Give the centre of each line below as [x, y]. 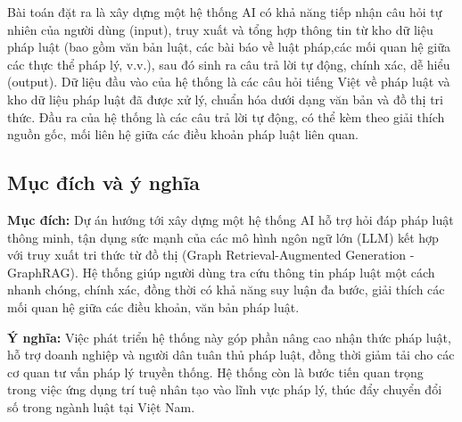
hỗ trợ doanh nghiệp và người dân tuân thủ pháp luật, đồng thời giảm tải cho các [231, 355]
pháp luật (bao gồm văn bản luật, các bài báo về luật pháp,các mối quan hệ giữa [229, 47]
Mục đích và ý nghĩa [104, 182]
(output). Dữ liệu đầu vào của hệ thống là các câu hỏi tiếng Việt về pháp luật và [229, 82]
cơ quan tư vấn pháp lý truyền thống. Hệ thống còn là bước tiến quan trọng [215, 372]
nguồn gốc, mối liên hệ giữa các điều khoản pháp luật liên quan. [183, 134]
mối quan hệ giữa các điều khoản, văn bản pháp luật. [153, 306]
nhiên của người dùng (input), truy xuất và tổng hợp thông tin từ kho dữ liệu [220, 29]
